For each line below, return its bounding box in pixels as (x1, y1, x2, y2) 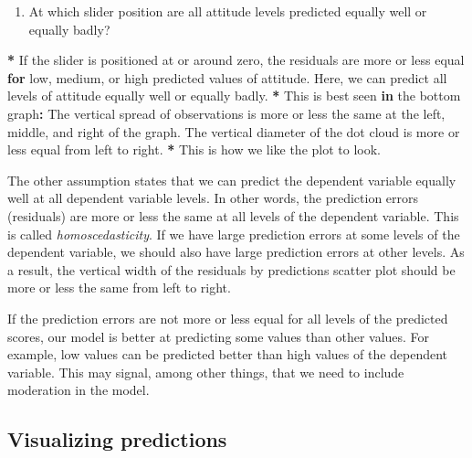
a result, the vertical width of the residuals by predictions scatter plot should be (7, 260, 456, 279)
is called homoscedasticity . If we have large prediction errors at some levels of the (7, 224, 460, 243)
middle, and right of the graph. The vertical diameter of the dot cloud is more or (7, 122, 460, 141)
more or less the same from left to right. (7, 278, 231, 297)
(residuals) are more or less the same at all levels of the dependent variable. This (7, 206, 459, 225)
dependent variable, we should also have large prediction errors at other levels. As (7, 242, 465, 261)
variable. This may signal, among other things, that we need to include (7, 362, 404, 381)
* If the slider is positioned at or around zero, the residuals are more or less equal (7, 50, 465, 69)
